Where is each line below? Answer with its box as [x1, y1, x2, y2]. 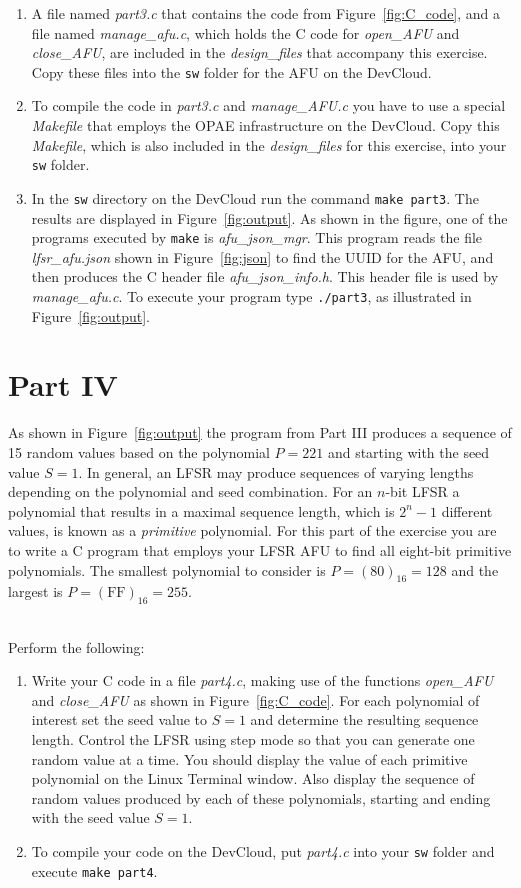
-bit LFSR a [385, 481, 460, 502]
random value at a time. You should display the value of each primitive [31, 748, 468, 769]
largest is [8, 581, 63, 602]
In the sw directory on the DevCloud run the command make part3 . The [31, 187, 479, 208]
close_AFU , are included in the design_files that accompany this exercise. [31, 42, 488, 63]
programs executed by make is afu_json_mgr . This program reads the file [31, 227, 483, 248]
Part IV [8, 364, 118, 405]
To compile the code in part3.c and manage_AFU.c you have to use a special [31, 95, 506, 116]
